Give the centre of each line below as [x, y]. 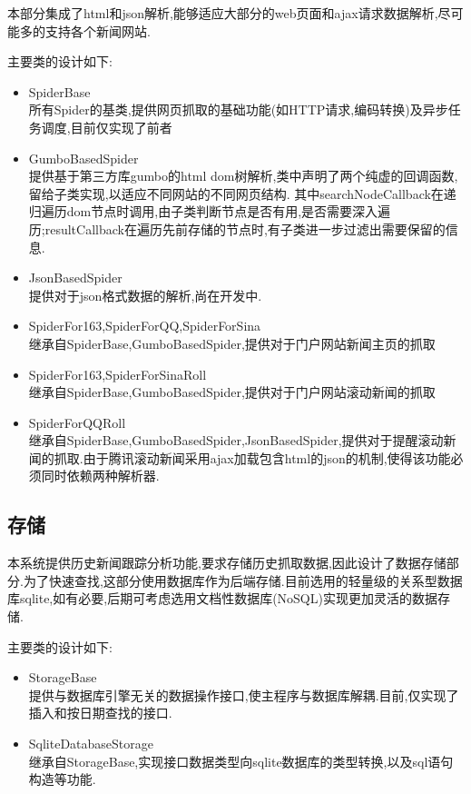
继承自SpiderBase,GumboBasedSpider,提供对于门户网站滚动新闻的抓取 [232, 392]
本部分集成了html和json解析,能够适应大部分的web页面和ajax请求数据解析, [223, 13]
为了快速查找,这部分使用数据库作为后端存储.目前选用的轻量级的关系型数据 [243, 580]
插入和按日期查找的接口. [100, 713]
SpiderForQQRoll [77, 422]
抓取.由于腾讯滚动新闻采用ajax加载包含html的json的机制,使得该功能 [252, 457]
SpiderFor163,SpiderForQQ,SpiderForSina [145, 326]
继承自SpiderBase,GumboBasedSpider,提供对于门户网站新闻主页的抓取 [232, 343]
